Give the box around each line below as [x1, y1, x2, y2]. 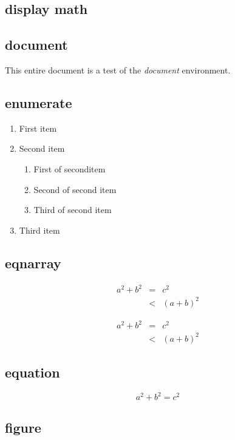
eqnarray [5, 253, 61, 272]
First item [19, 121, 57, 134]
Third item [19, 223, 60, 236]
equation [5, 363, 60, 382]
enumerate [5, 93, 72, 112]
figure [5, 418, 41, 436]
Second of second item [33, 183, 117, 195]
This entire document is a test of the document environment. [5, 63, 231, 76]
